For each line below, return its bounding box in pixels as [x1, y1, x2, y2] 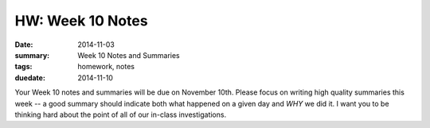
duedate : [14, 72, 45, 83]
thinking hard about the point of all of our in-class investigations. [14, 110, 227, 119]
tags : [14, 62, 33, 72]
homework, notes [77, 62, 135, 72]
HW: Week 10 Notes [14, 12, 148, 29]
